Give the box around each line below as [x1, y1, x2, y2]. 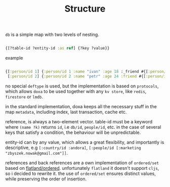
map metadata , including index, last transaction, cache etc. [5, 109, 127, 115]
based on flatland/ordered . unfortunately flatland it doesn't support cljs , [5, 165, 159, 171]
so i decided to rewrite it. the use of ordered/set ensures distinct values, [5, 170, 156, 176]
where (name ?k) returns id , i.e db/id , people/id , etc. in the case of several [5, 124, 161, 130]
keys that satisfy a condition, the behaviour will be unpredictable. [5, 129, 141, 135]
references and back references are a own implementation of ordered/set [5, 160, 159, 166]
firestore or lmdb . [5, 93, 43, 100]
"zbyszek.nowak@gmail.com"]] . [5, 150, 68, 156]
